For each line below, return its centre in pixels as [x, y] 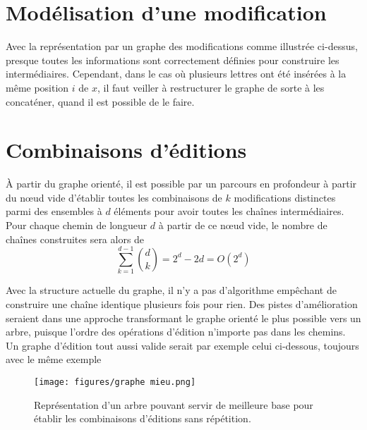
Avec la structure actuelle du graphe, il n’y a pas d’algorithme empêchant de [171, 290]
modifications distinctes [285, 197]
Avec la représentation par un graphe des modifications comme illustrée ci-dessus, [182, 46]
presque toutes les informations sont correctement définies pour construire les [173, 60]
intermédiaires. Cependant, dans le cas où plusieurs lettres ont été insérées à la [176, 74]
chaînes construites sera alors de [75, 239]
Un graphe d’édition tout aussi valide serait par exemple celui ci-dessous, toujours [182, 345]
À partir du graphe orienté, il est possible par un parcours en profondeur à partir [181, 184]
